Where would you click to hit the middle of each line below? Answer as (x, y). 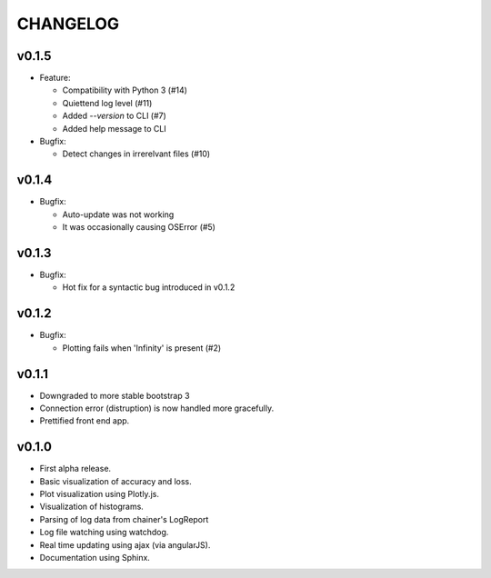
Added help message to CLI (115, 128)
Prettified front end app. (85, 421)
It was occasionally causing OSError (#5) (139, 227)
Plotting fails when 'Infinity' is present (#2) (142, 348)
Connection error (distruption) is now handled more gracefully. (157, 408)
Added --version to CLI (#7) (115, 116)
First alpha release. (75, 469)
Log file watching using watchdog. (104, 533)
